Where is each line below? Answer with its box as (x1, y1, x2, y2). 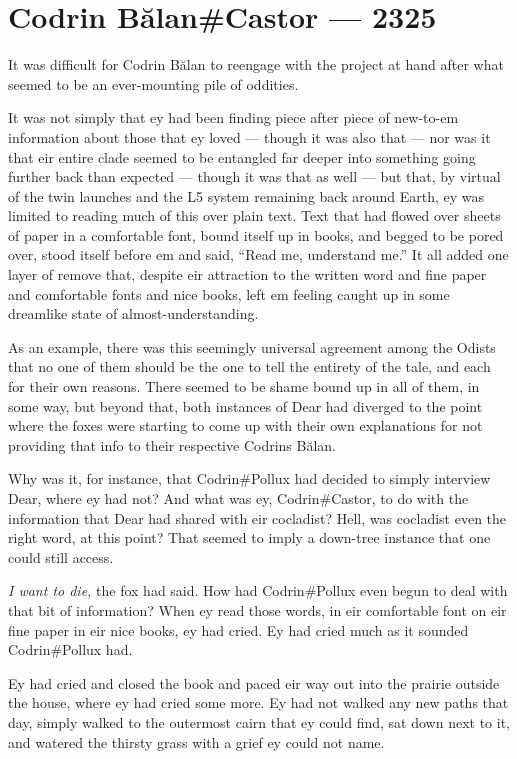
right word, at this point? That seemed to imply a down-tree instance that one (8, 527, 491, 548)
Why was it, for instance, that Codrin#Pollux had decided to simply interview (8, 468, 491, 489)
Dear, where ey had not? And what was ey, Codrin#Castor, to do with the (8, 488, 469, 508)
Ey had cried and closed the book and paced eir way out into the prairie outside (8, 672, 500, 693)
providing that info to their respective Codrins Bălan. (8, 434, 336, 455)
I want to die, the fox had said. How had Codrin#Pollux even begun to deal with (8, 580, 508, 601)
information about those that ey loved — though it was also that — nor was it (8, 126, 491, 147)
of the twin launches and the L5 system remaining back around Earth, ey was (8, 185, 485, 206)
